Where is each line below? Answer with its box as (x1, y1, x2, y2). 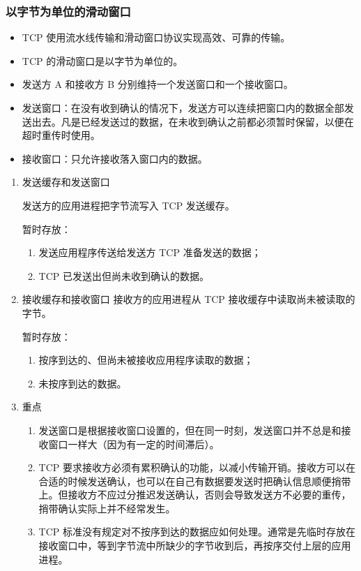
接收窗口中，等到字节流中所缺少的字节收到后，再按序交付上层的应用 (38, 538, 351, 553)
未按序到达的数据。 (38, 376, 127, 390)
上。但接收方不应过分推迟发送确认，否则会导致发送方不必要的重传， (38, 487, 351, 502)
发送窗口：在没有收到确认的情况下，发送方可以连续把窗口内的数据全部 (22, 101, 344, 114)
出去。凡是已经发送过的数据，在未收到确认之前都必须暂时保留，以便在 (31, 114, 354, 128)
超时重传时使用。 (22, 128, 100, 142)
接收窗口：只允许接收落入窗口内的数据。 (22, 151, 208, 165)
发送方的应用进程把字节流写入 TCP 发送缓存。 (22, 198, 235, 212)
